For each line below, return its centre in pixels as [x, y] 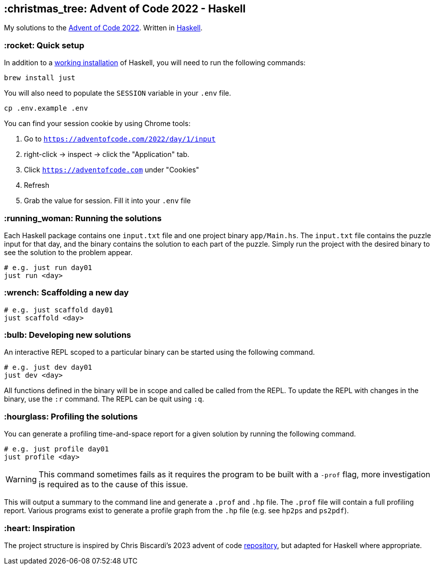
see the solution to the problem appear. [68, 252]
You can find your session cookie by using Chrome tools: [97, 124]
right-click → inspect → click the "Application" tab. [107, 154]
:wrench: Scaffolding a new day [66, 293]
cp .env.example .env [46, 108]
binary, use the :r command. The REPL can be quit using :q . [104, 399]
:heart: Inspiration [40, 528]
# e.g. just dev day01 [48, 367]
